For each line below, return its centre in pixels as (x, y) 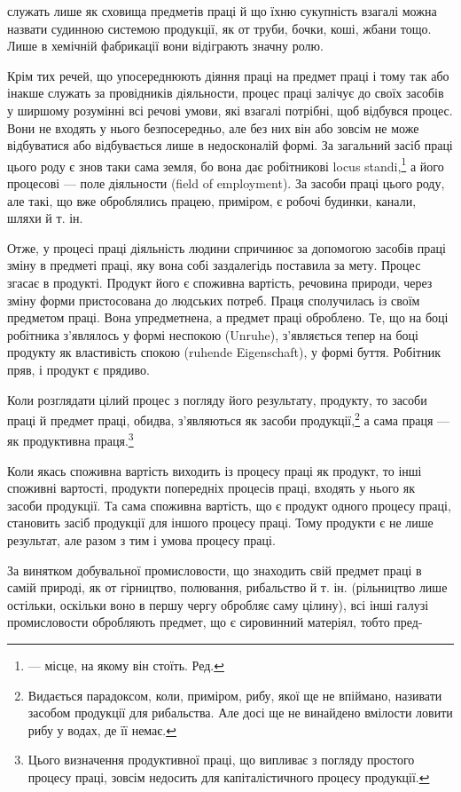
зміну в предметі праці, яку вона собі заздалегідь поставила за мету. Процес (214, 265)
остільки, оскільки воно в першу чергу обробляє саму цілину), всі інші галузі (218, 604)
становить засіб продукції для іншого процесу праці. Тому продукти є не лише (220, 523)
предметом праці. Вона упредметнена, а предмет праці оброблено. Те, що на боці (228, 317)
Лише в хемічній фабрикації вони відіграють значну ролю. (165, 46)
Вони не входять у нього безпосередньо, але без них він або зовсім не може (213, 127)
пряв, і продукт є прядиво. (78, 369)
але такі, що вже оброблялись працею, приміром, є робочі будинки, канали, (212, 200)
